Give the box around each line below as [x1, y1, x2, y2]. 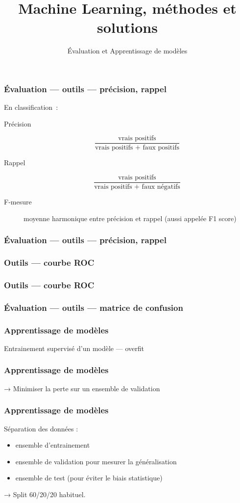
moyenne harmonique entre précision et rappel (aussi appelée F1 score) [24, 213, 237, 223]
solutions [97, 17, 158, 37]
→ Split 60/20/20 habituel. [4, 489, 86, 499]
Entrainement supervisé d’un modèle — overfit [4, 343, 144, 353]
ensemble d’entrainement [15, 440, 90, 450]
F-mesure [4, 197, 32, 207]
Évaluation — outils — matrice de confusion [4, 301, 183, 313]
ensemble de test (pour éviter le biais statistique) [15, 473, 163, 483]
